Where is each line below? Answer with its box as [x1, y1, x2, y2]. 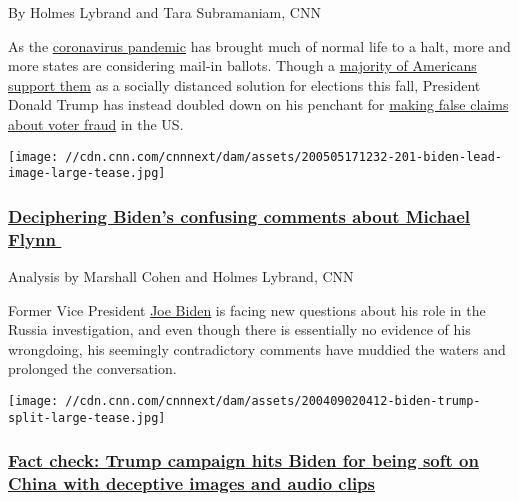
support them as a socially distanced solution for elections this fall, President [8, 74, 481, 95]
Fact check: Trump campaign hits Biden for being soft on [8, 448, 479, 473]
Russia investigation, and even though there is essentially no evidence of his [8, 319, 471, 340]
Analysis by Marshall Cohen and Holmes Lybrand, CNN [8, 266, 354, 287]
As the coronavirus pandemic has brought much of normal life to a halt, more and [8, 35, 511, 56]
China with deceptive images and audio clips [8, 471, 376, 496]
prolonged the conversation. [8, 358, 177, 379]
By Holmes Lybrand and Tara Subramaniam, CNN [8, 2, 321, 22]
